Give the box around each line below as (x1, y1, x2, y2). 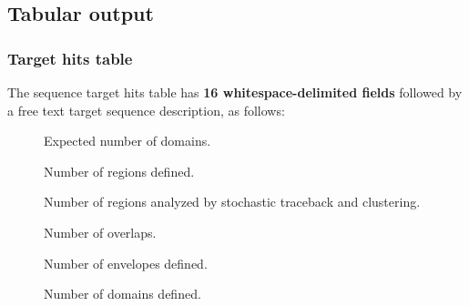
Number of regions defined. (44, 161, 195, 180)
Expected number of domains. (44, 131, 211, 150)
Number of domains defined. (44, 284, 201, 303)
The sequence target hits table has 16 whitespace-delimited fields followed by (7, 83, 463, 101)
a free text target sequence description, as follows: (7, 100, 285, 119)
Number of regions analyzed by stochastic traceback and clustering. (44, 192, 421, 211)
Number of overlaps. (44, 222, 157, 241)
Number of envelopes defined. (44, 253, 208, 272)
